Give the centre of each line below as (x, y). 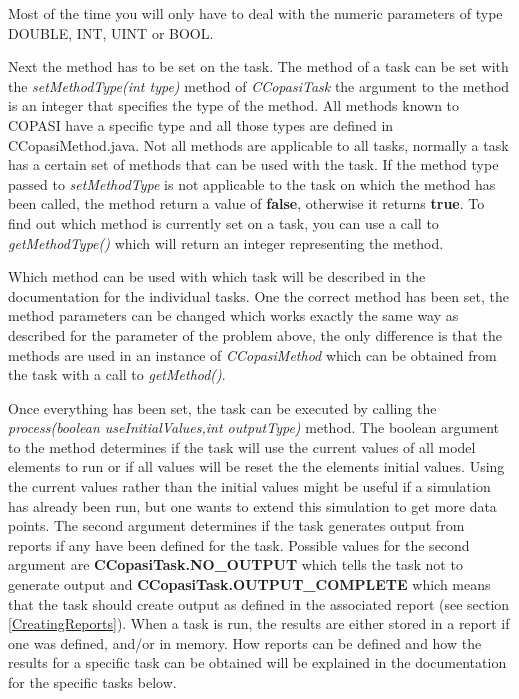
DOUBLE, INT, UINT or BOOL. (111, 32)
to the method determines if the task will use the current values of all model (242, 446)
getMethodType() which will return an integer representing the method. (226, 242)
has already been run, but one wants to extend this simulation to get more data (252, 505)
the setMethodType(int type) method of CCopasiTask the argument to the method (259, 85)
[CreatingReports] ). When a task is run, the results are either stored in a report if (259, 623)
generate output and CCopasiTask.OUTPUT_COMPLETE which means (249, 584)
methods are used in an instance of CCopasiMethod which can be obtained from (252, 354)
